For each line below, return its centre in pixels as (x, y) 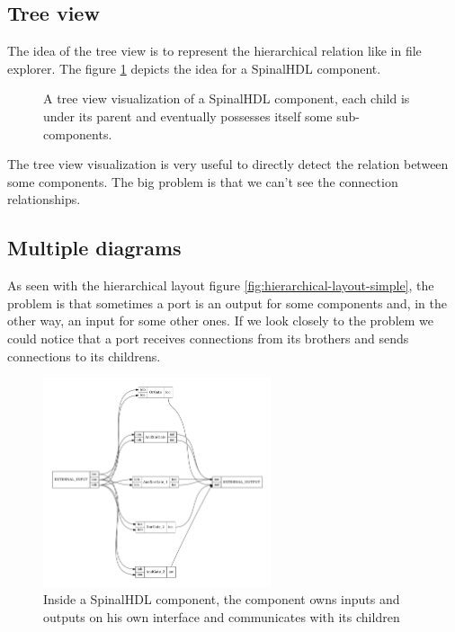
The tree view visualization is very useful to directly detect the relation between (228, 164)
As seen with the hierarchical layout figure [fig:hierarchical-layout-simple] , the (221, 285)
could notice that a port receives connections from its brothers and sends (208, 338)
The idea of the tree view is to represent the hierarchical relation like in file (214, 51)
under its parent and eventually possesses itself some (188, 116)
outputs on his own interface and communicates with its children (222, 617)
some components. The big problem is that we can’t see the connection (203, 181)
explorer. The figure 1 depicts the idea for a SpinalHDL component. (194, 68)
